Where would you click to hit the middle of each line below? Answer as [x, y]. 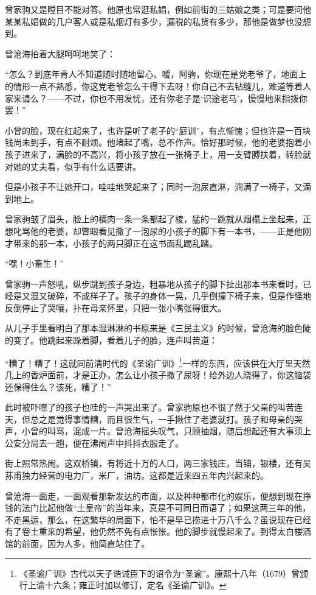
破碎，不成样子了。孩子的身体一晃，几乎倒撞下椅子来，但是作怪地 [179, 296]
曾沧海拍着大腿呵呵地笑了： [60, 53]
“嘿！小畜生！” [35, 263]
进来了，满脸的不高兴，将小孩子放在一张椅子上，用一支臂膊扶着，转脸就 [166, 154]
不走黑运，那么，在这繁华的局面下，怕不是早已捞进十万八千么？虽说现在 [149, 519]
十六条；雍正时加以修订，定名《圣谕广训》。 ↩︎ [136, 585]
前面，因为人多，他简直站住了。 [85, 544]
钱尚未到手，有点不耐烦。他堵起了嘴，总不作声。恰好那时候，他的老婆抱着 [154, 142]
